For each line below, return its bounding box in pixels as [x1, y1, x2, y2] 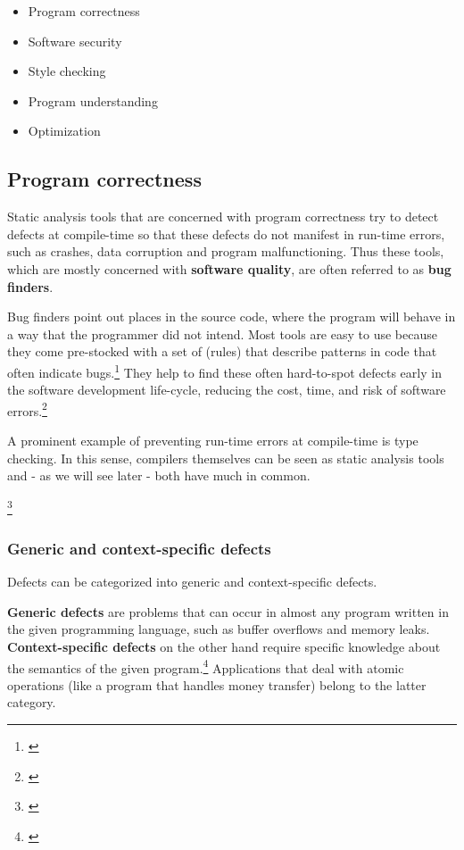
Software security [28, 31, 122, 50]
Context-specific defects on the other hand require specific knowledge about [7, 637, 441, 656]
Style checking [28, 62, 106, 80]
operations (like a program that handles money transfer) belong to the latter [7, 675, 427, 694]
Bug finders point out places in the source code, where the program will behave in [7, 307, 456, 326]
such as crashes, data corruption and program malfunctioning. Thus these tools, [7, 242, 444, 261]
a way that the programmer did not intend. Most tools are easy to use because [7, 324, 437, 343]
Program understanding [28, 91, 158, 110]
